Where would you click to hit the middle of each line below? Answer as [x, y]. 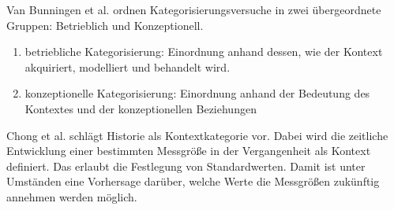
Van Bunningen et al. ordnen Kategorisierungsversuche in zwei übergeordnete [194, 9]
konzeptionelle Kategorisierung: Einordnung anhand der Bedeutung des [197, 93]
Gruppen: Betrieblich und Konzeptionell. [105, 25]
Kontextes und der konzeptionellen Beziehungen [141, 108]
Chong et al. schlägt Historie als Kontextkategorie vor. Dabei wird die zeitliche [197, 135]
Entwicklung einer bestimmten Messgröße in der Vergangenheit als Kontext [189, 151]
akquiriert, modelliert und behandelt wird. [128, 66]
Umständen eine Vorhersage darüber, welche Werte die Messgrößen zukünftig [193, 181]
